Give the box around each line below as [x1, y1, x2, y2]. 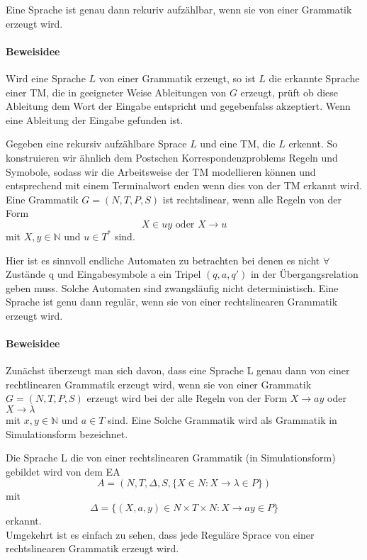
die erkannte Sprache [269, 70, 360, 85]
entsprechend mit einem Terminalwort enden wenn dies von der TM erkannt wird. [6, 178, 362, 193]
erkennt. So [288, 136, 338, 151]
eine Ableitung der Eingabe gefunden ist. [6, 112, 183, 127]
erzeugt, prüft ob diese [240, 84, 339, 99]
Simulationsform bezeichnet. [6, 426, 128, 441]
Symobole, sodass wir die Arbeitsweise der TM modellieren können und [6, 164, 316, 179]
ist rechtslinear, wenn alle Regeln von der [162, 191, 341, 206]
